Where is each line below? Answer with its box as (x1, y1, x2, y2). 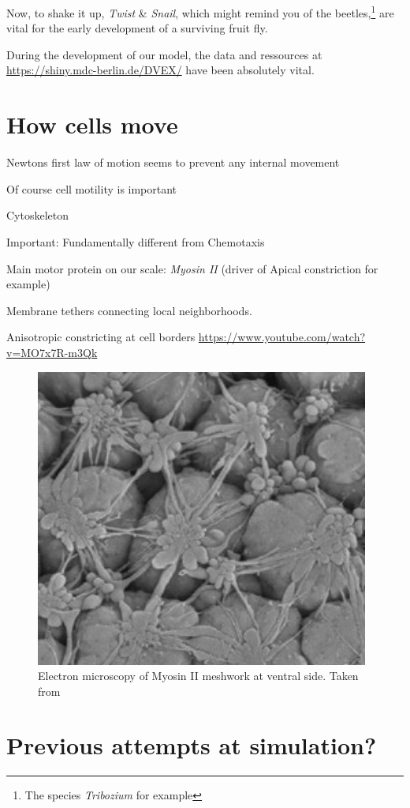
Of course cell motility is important (6, 180, 177, 197)
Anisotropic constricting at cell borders (6, 329, 196, 345)
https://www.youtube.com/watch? (198, 329, 366, 345)
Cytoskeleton (6, 207, 69, 224)
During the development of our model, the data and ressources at (6, 46, 322, 62)
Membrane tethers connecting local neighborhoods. (6, 302, 252, 318)
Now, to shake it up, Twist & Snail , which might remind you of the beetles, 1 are (6, 2, 394, 21)
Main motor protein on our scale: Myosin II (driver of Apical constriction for (6, 260, 378, 276)
